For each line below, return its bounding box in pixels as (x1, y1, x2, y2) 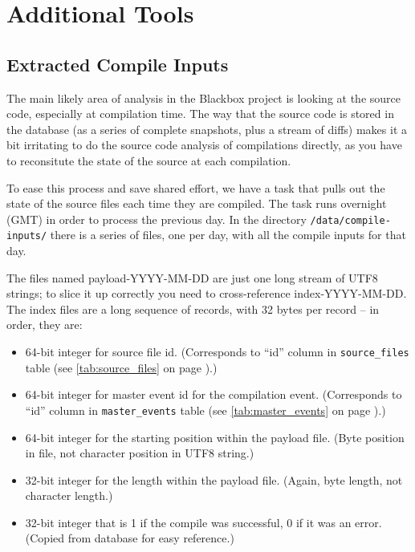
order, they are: (6, 316, 83, 333)
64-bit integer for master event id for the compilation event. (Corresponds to (25, 386, 402, 403)
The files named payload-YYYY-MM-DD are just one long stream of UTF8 (6, 269, 378, 286)
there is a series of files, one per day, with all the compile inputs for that (50, 226, 406, 243)
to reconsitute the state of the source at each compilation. (6, 152, 291, 168)
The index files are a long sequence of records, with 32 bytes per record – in (6, 300, 380, 317)
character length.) (25, 487, 113, 504)
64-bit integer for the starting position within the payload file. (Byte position (25, 428, 405, 445)
